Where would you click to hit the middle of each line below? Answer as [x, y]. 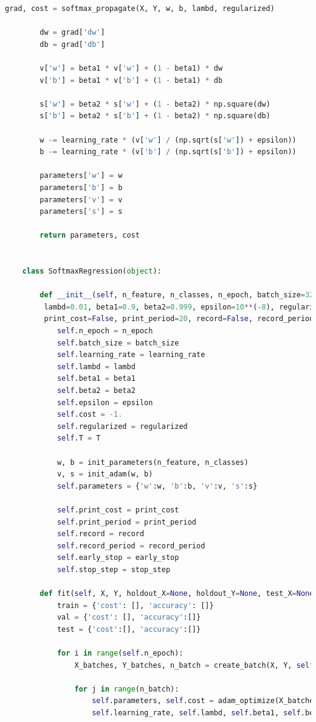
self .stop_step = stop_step [114, 569]
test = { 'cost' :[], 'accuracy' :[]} [129, 629]
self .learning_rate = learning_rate [131, 355]
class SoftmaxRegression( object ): [92, 271]
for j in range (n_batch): [127, 689]
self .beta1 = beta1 [96, 379]
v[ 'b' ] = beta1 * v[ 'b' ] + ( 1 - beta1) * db [131, 80]
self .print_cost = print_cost [118, 510]
